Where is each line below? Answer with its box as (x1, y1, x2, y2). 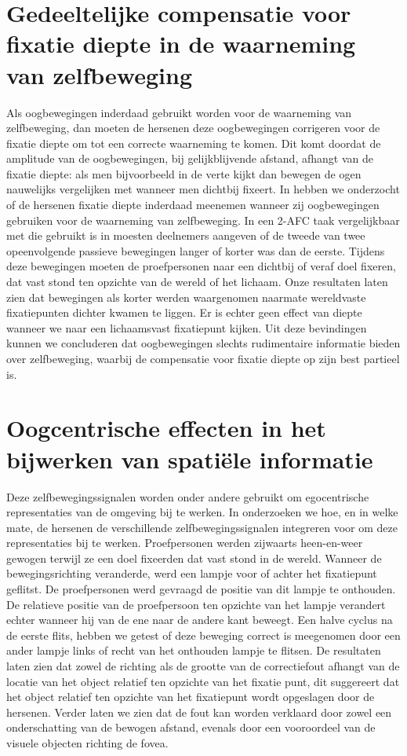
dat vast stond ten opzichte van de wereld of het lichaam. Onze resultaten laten (6, 273, 388, 290)
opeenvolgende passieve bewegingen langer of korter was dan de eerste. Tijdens (6, 242, 385, 259)
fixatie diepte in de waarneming (6, 28, 356, 60)
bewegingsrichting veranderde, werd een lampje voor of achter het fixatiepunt (6, 565, 377, 582)
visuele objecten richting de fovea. (6, 735, 169, 750)
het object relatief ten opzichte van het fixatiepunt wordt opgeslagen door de (6, 688, 375, 705)
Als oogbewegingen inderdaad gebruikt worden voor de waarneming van (6, 104, 352, 120)
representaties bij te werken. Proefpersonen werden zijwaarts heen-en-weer (6, 534, 363, 551)
